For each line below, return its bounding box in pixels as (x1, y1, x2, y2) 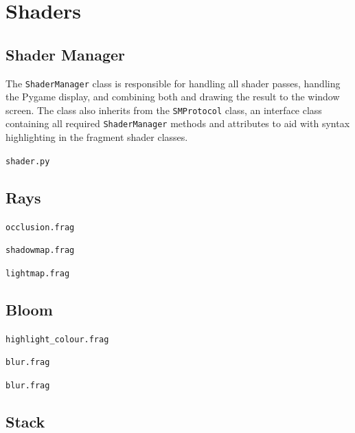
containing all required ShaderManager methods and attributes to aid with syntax (5, 116, 350, 131)
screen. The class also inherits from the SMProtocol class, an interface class (5, 102, 322, 117)
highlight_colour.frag (5, 334, 109, 344)
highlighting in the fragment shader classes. (5, 130, 188, 144)
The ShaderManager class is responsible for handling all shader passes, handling (5, 76, 341, 90)
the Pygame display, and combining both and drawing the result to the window (5, 89, 340, 104)
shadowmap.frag (5, 245, 75, 256)
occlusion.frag (5, 222, 75, 232)
